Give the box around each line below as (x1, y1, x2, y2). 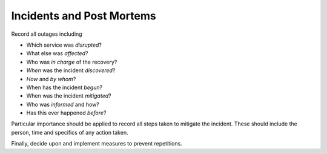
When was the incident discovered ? (26, 67, 116, 74)
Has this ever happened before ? (26, 109, 107, 116)
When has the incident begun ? (26, 84, 103, 91)
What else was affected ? (26, 50, 88, 57)
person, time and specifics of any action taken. (11, 129, 128, 136)
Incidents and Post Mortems (11, 9, 157, 22)
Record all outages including (11, 30, 82, 38)
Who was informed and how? (26, 101, 99, 108)
